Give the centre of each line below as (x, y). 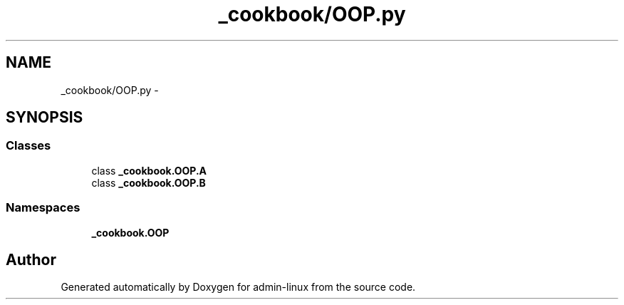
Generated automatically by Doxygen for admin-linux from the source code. (238, 287)
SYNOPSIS (45, 118)
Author (31, 259)
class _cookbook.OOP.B (149, 182)
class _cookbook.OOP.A (149, 170)
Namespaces (43, 208)
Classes (28, 146)
